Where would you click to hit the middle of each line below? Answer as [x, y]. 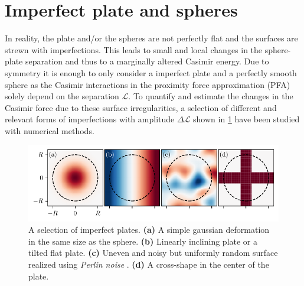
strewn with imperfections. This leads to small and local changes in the [134, 49]
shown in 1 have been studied [246, 119]
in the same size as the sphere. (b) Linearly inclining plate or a [143, 241]
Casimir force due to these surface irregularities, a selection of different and [141, 107]
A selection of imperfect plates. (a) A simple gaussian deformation [149, 230]
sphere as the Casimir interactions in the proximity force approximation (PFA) [148, 84]
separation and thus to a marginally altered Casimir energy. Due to [147, 61]
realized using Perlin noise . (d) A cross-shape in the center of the [149, 264]
